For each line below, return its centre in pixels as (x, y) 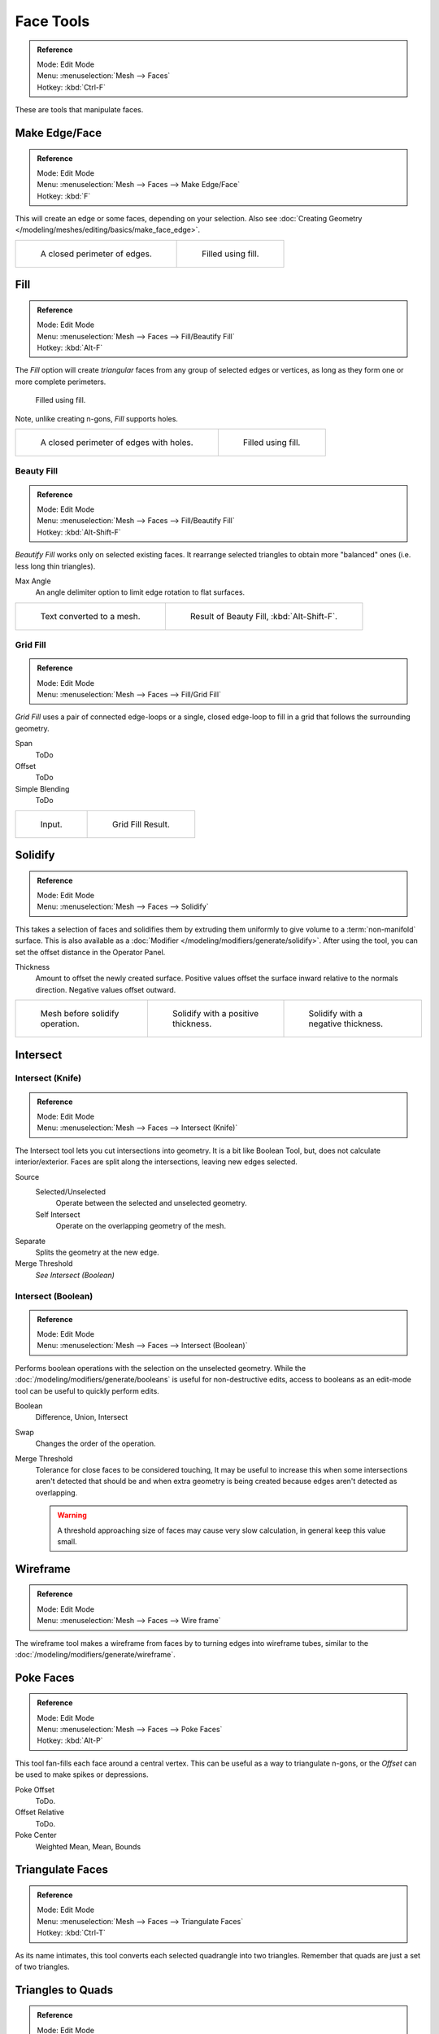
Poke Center (36, 1835)
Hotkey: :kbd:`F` (64, 196)
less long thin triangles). (55, 566)
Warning (72, 1515)
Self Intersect (58, 1214)
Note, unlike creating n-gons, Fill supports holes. (97, 418)
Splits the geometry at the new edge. (97, 1252)
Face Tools (52, 21)
